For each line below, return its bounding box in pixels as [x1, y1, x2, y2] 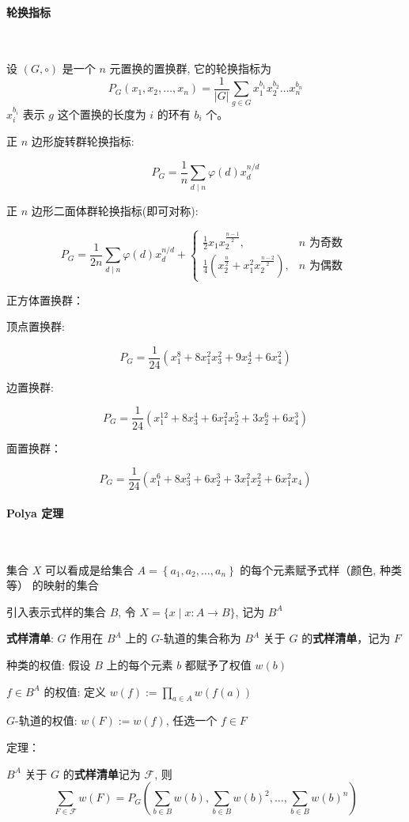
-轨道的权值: [15, 712, 78, 729]
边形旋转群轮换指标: [31, 133, 134, 150]
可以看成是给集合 [44, 561, 134, 578]
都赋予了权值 [184, 656, 252, 672]
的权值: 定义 [44, 683, 106, 699]
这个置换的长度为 [57, 105, 146, 122]
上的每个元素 [106, 656, 173, 672]
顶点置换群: [6, 318, 65, 335]
